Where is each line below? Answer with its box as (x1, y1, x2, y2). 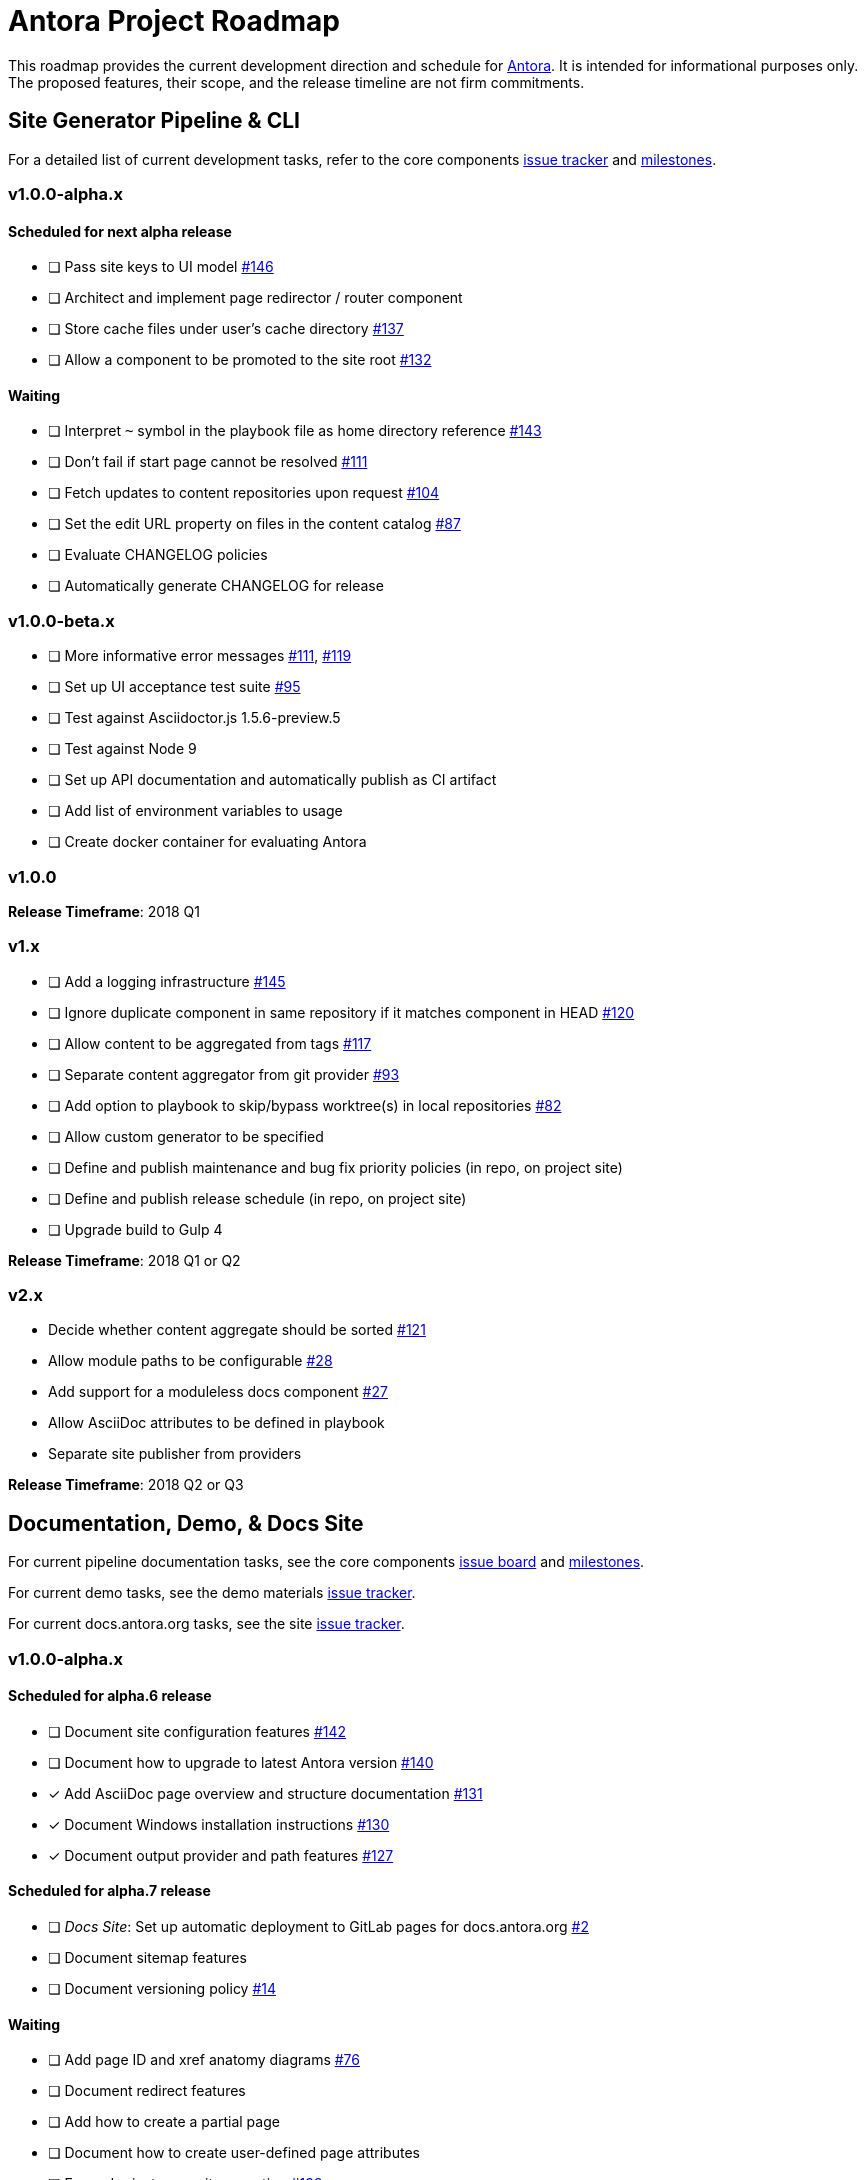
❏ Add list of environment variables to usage (48, 802, 343, 820)
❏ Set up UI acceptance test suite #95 (48, 678, 301, 696)
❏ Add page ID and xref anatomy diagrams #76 (48, 2051, 360, 2069)
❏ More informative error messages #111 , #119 (48, 647, 352, 665)
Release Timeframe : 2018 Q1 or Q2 (8, 1251, 241, 1269)
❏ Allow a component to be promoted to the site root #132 (48, 351, 432, 369)
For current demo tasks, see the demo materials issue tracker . (8, 1584, 416, 1602)
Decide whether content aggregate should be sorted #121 (48, 1321, 426, 1339)
